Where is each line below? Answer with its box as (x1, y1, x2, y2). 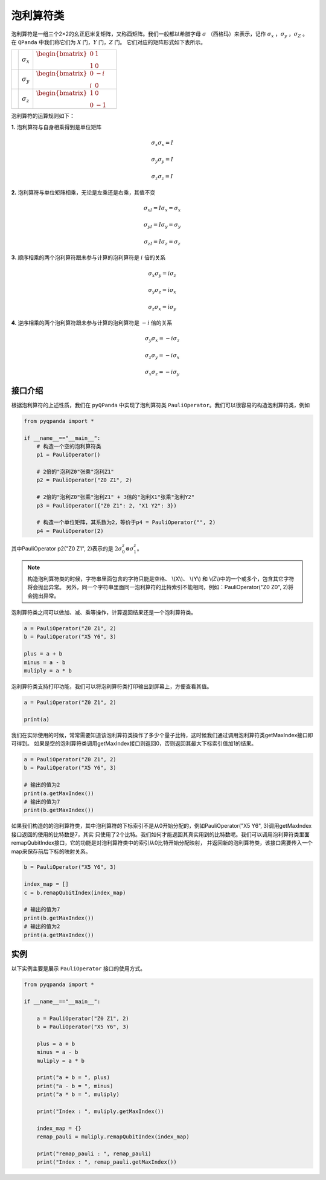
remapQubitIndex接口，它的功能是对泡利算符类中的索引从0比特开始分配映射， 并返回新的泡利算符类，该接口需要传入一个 (11, 839, 313, 846)
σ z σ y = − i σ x (145, 352, 180, 360)
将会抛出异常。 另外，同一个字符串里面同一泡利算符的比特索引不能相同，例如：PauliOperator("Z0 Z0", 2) (27, 584, 289, 591)
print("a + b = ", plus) (36, 1074, 110, 1081)
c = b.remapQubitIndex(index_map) (24, 889, 126, 896)
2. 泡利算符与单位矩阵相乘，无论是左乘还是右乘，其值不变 (11, 189, 156, 196)
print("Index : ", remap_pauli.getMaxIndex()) (36, 1159, 177, 1165)
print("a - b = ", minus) (36, 1082, 113, 1089)
